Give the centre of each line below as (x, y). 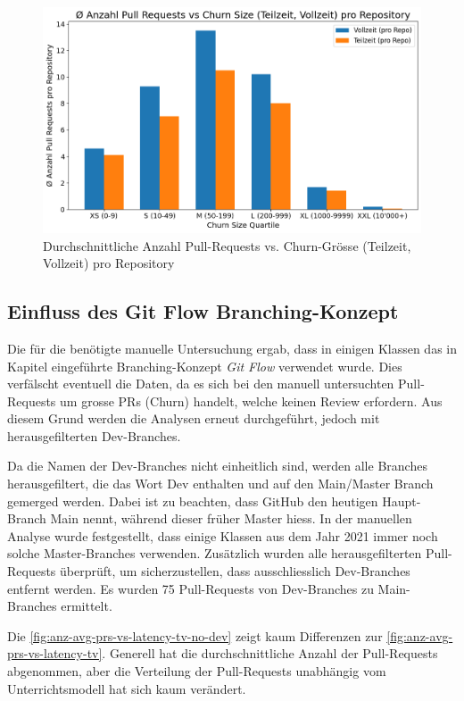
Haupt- (402, 501)
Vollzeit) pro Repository (109, 263)
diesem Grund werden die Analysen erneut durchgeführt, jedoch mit (194, 418)
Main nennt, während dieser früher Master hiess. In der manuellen (231, 518)
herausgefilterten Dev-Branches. (94, 435)
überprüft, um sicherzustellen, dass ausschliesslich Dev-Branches (235, 571)
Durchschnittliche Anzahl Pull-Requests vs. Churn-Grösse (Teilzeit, (227, 245)
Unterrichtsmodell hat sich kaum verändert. (127, 688)
